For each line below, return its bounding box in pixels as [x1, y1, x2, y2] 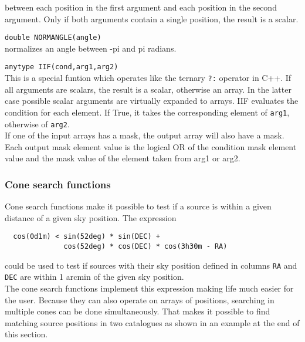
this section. [5, 328, 48, 340]
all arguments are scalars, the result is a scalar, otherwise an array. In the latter [5, 83, 292, 95]
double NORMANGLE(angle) [5, 33, 101, 42]
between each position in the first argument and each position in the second [5, 1, 277, 13]
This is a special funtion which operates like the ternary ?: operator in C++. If [5, 72, 292, 84]
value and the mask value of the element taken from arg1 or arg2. [5, 152, 240, 164]
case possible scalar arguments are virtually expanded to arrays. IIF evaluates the [5, 94, 299, 107]
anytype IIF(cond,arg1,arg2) [5, 63, 118, 72]
